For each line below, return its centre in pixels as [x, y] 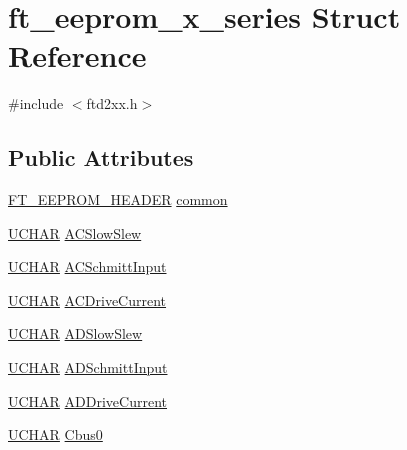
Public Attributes [101, 157]
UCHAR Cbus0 [55, 434]
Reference [77, 55]
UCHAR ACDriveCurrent [87, 299]
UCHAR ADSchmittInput [88, 367]
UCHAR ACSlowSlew [75, 232]
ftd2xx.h [112, 103]
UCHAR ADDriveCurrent [88, 400]
